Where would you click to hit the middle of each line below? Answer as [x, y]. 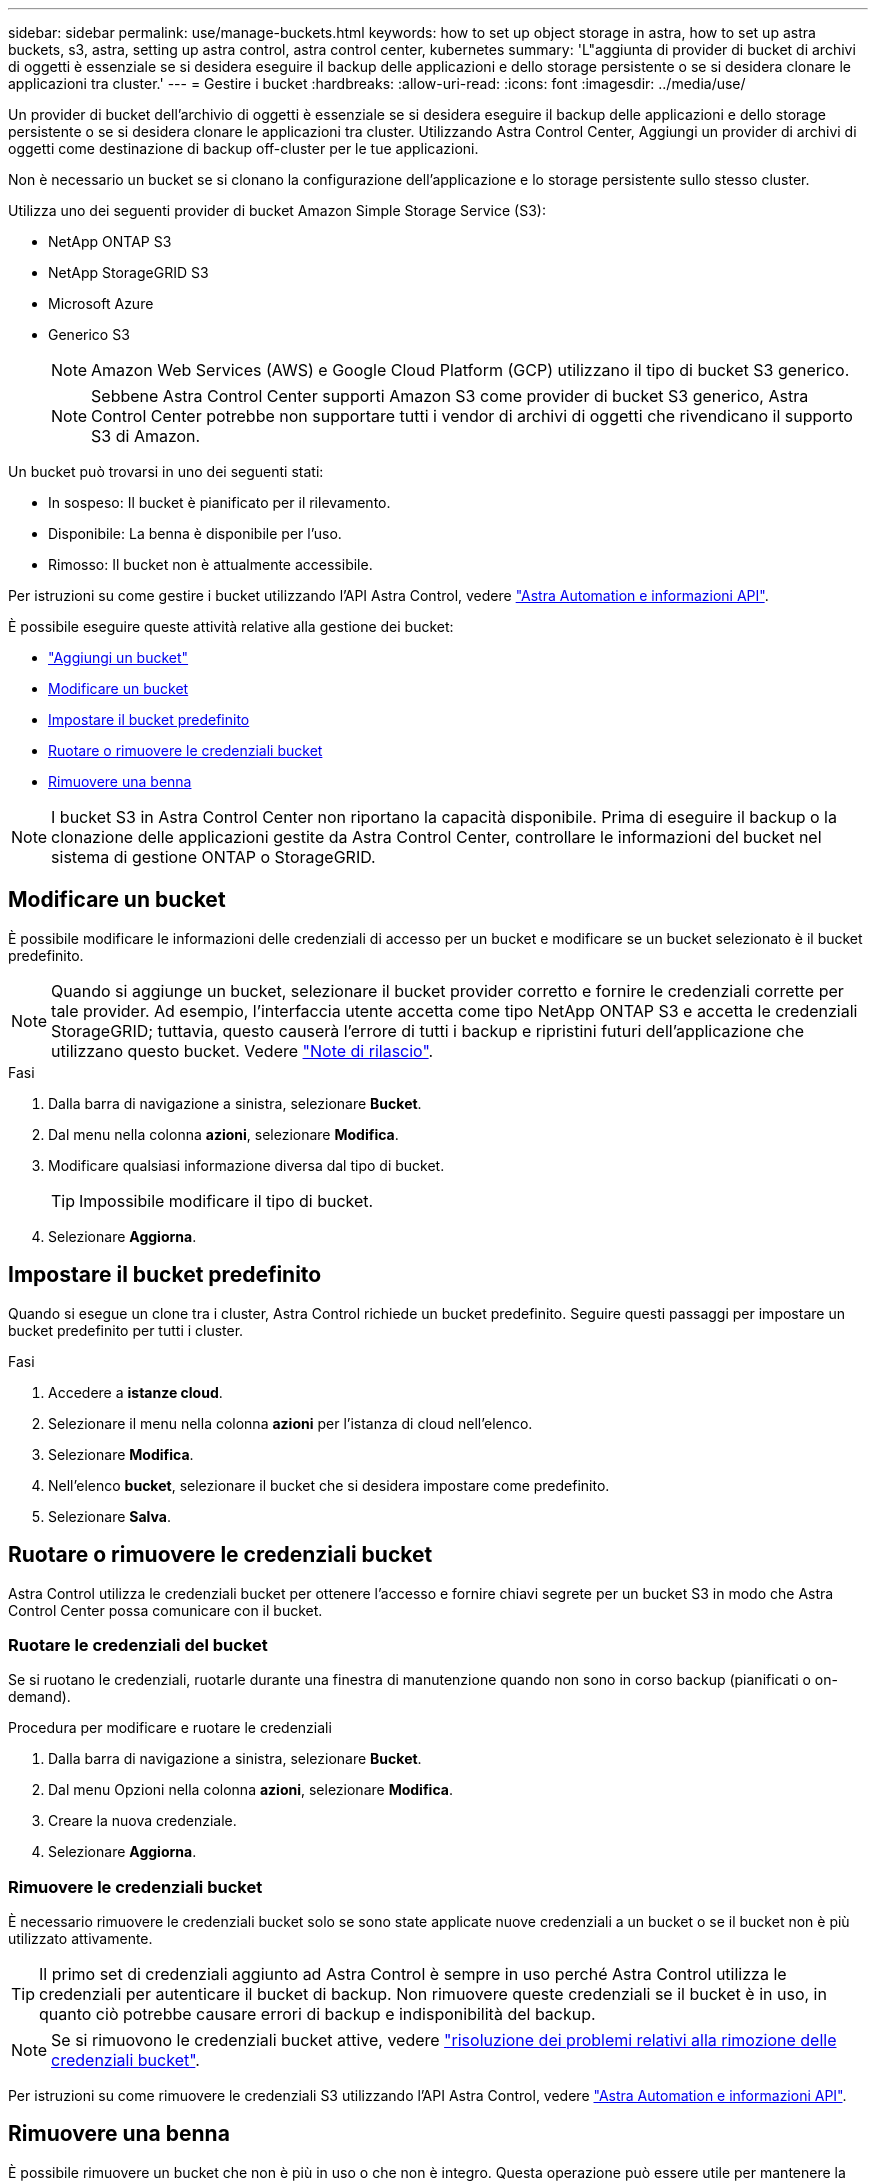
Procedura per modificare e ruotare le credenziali [170, 1728]
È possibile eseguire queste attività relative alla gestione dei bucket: [231, 626]
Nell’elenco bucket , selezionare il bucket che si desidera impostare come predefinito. [329, 1485]
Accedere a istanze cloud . [135, 1392]
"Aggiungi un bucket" [118, 657]
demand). [39, 1697]
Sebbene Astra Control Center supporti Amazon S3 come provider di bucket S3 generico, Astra [450, 396]
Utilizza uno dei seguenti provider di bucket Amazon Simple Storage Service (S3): [277, 210]
